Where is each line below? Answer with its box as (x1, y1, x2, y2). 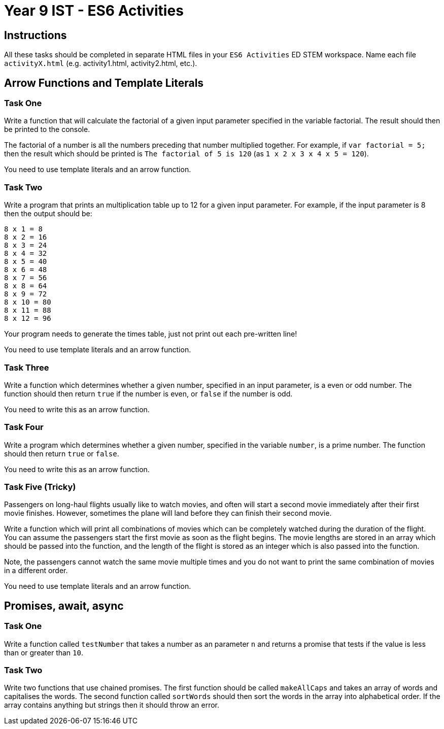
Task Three (4, 362, 49, 373)
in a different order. (4, 566, 68, 575)
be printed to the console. (4, 125, 90, 134)
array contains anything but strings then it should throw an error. (4, 701, 220, 710)
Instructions (4, 28, 67, 42)
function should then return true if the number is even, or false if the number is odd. (4, 389, 293, 398)
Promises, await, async (4, 599, 124, 612)
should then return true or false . (4, 449, 119, 458)
